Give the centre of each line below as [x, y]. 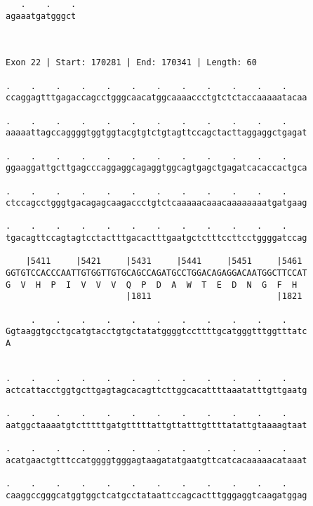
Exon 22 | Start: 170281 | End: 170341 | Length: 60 [131, 63]
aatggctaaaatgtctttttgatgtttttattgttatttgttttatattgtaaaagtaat [156, 425]
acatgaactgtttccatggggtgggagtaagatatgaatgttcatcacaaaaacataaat [156, 460]
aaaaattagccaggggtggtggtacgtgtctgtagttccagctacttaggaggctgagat [156, 133]
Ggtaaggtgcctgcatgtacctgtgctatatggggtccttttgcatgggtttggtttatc [156, 332]
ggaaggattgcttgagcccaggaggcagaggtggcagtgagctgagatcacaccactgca [156, 168]
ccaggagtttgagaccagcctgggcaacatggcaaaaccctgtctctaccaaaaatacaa [156, 98]
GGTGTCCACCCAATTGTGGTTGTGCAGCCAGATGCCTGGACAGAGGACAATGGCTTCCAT [156, 273]
